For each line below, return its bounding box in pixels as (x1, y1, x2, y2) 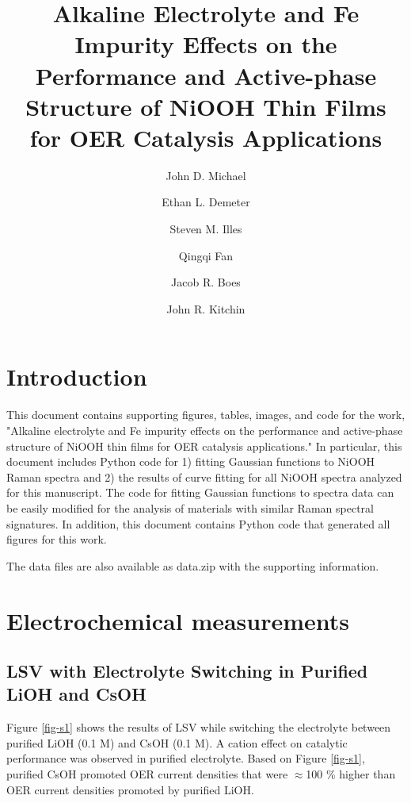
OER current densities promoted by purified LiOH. (6, 781, 254, 797)
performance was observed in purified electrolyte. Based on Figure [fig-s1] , (6, 750, 365, 766)
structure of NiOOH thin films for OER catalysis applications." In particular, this (6, 437, 402, 454)
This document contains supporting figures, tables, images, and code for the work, (6, 406, 405, 423)
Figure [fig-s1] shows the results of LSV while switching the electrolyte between (6, 719, 391, 736)
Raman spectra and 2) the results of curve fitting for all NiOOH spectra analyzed (6, 468, 402, 485)
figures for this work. (6, 531, 107, 547)
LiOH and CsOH (6, 682, 147, 706)
